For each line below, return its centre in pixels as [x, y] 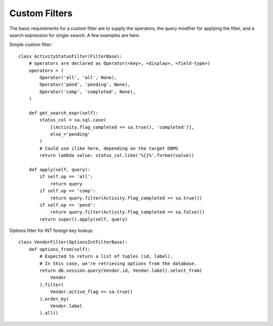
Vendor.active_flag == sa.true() [92, 292]
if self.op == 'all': [66, 177]
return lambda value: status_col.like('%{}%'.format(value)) [117, 155]
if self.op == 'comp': [68, 191]
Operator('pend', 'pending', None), [85, 85]
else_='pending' [70, 134]
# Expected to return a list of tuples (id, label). [106, 256]
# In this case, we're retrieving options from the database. [118, 263]
